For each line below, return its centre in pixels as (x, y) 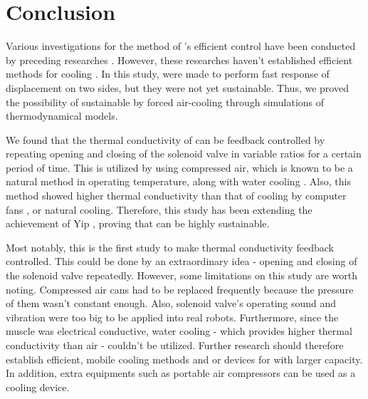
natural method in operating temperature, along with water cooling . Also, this (178, 181)
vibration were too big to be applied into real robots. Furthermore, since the (172, 317)
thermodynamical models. (62, 116)
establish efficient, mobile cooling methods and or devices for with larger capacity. (184, 359)
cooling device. (38, 387)
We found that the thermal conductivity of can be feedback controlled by (165, 139)
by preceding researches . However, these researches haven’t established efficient (179, 59)
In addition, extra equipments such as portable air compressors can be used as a (181, 373)
